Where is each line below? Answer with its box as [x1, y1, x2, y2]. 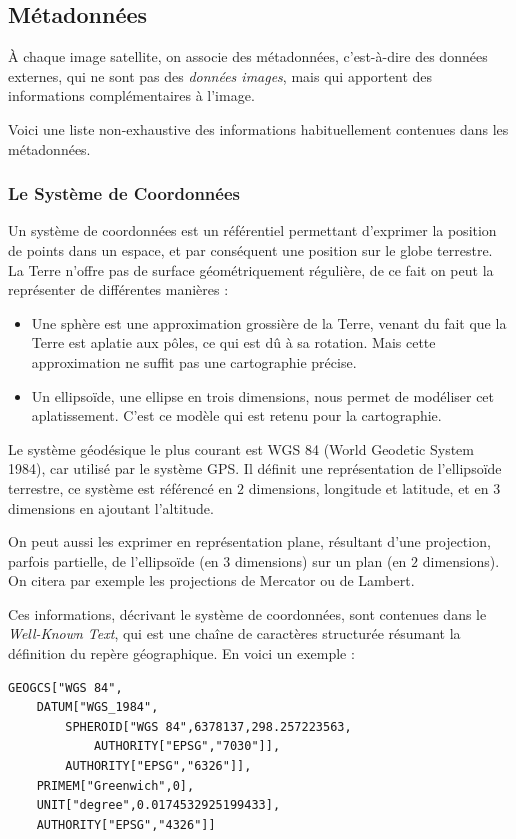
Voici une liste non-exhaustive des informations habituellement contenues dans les [8, 118, 509, 139]
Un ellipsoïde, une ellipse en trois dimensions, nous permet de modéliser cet [31, 385, 495, 406]
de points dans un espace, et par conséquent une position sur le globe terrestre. [8, 239, 493, 260]
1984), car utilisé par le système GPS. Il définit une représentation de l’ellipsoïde [8, 458, 502, 479]
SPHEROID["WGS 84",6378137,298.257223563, [65, 719, 352, 734]
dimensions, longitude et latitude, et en [248, 477, 489, 498]
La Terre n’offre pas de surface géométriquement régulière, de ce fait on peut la [8, 259, 494, 280]
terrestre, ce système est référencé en [8, 477, 233, 498]
